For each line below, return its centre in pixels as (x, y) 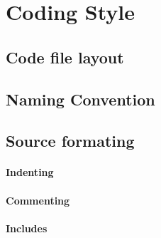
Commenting (38, 200)
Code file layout (65, 57)
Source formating (70, 141)
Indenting (30, 172)
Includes (27, 228)
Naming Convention (80, 99)
